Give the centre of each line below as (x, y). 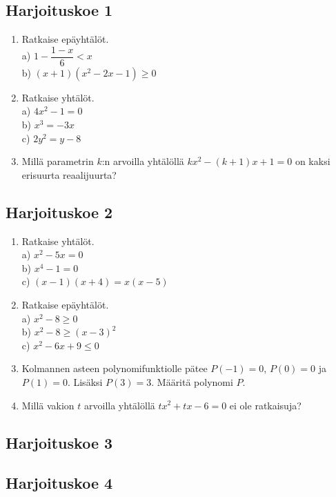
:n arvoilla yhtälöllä (143, 161)
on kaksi (313, 161)
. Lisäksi (85, 381)
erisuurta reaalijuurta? (69, 174)
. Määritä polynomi (192, 381)
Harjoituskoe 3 (59, 442)
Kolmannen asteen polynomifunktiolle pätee (115, 368)
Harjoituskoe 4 (59, 483)
